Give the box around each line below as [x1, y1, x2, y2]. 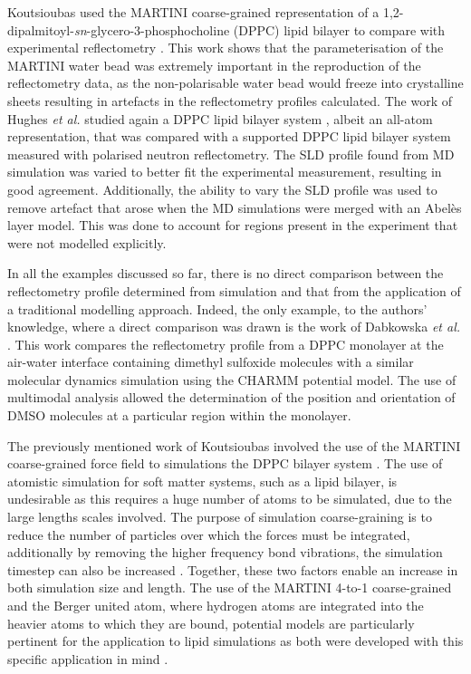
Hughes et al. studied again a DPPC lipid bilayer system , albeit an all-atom [7, 109, 433, 128]
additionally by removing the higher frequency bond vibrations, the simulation [7, 543, 443, 562]
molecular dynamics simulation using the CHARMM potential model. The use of [7, 370, 457, 389]
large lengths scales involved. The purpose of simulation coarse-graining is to [7, 507, 432, 526]
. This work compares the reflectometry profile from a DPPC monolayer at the [7, 334, 444, 353]
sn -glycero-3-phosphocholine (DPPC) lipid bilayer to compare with [73, 20, 446, 39]
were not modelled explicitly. [7, 233, 167, 252]
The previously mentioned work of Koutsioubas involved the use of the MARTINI [7, 436, 461, 455]
